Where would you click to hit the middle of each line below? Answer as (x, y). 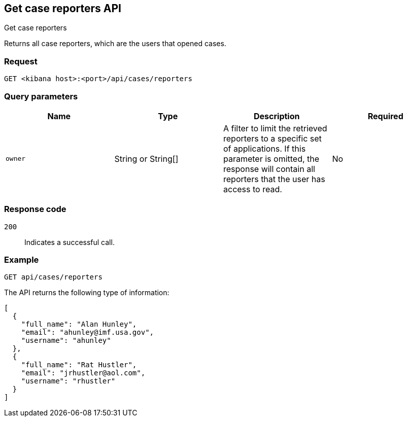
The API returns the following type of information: (87, 293)
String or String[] (146, 159)
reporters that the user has (274, 179)
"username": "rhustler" (68, 381)
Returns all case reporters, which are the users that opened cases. (115, 44)
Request (21, 61)
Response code (35, 209)
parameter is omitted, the (272, 159)
